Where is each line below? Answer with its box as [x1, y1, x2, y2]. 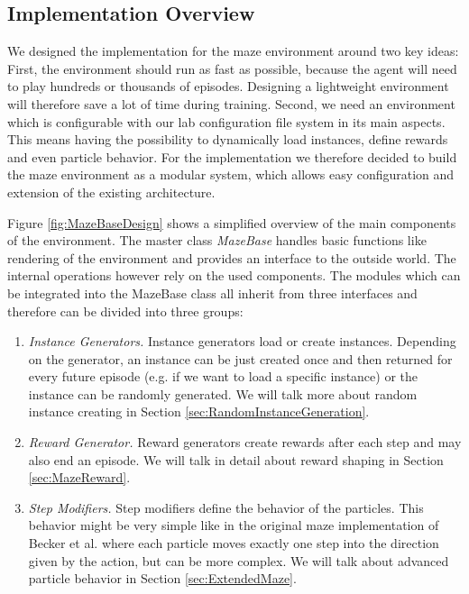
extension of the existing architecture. [7, 182, 216, 201]
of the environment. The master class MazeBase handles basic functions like [7, 231, 427, 250]
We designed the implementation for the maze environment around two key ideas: [7, 41, 459, 60]
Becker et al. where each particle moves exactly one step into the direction [28, 534, 439, 553]
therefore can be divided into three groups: [7, 301, 244, 320]
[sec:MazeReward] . [28, 468, 131, 487]
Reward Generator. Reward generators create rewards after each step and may [28, 433, 462, 452]
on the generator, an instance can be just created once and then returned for [28, 349, 453, 368]
